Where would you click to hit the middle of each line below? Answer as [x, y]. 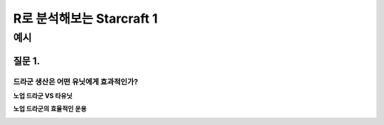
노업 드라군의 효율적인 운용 [50, 109]
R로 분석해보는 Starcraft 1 [85, 18]
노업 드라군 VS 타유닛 [43, 95]
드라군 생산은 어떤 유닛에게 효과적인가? [76, 82]
